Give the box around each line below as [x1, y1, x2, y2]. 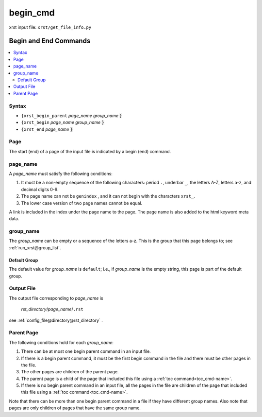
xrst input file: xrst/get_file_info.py [9, 24, 92, 30]
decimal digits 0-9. [21, 186, 59, 192]
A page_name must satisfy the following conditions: [9, 171, 113, 176]
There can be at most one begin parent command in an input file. [21, 348, 151, 354]
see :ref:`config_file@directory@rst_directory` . [9, 317, 103, 323]
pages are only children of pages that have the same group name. [9, 405, 141, 411]
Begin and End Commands [9, 37, 91, 45]
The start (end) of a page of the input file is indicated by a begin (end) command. [9, 148, 171, 154]
